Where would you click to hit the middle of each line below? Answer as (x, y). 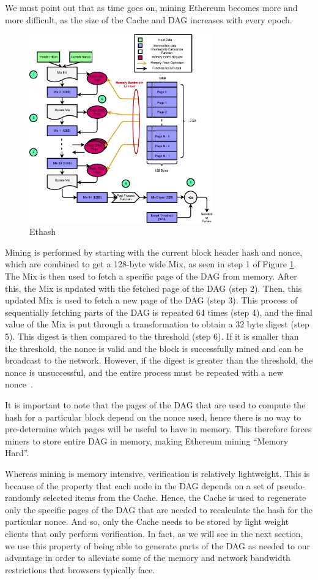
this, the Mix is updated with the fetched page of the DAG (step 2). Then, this (153, 288)
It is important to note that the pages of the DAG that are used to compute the (155, 405)
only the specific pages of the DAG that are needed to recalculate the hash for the (159, 509)
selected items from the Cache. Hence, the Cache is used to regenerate (175, 498)
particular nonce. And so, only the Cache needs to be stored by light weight (147, 521)
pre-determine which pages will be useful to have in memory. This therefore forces (158, 429)
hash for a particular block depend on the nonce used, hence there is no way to (153, 417)
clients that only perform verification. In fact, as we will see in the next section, (154, 533)
